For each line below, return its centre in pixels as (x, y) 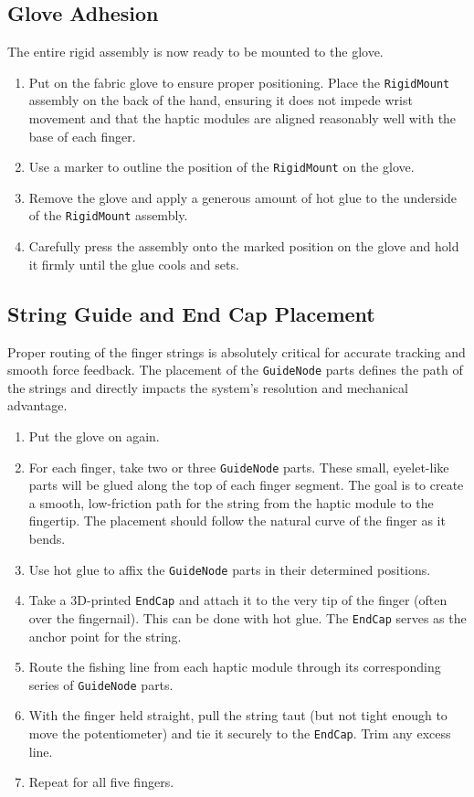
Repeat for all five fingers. (101, 782)
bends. (47, 538)
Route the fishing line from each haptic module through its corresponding (235, 667)
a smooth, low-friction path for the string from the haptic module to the (231, 502)
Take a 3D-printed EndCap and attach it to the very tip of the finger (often (238, 600)
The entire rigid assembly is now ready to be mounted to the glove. (195, 52)
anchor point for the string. (105, 636)
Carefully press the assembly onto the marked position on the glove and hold (244, 246)
